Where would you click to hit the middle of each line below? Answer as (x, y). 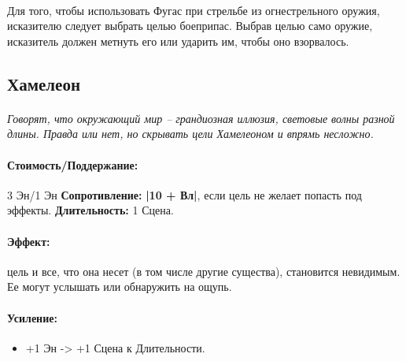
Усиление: (32, 317)
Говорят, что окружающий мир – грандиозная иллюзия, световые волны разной (201, 118)
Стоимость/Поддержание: (73, 164)
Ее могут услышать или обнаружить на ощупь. (120, 287)
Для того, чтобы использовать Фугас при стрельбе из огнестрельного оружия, (194, 10)
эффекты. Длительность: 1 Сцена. (90, 210)
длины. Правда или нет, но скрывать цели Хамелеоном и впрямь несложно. (190, 134)
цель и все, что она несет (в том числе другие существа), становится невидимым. (204, 271)
